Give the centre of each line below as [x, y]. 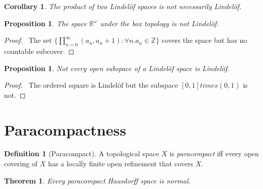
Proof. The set [28, 40]
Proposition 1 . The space [46, 23]
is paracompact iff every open [214, 153]
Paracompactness [65, 129]
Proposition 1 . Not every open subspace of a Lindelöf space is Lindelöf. [117, 68]
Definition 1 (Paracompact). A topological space [82, 153]
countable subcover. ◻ [39, 51]
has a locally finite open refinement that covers [121, 164]
